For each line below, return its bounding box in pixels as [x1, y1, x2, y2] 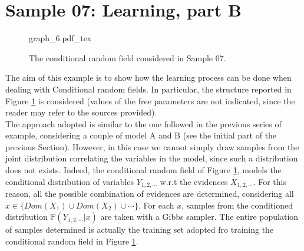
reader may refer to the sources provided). [5, 106, 157, 118]
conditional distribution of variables [5, 175, 134, 187]
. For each [138, 199, 174, 211]
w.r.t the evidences [160, 175, 228, 187]
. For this [253, 175, 286, 187]
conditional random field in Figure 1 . [5, 235, 138, 247]
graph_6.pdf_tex [29, 32, 92, 44]
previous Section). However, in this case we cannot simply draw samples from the [5, 140, 299, 153]
